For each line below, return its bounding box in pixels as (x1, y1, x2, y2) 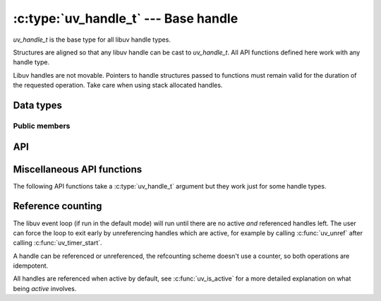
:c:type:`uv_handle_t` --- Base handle (13, 11, 238, 26)
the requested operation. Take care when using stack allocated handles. (13, 81, 223, 90)
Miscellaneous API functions (13, 163, 143, 175)
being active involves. (13, 284, 77, 293)
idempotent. (13, 261, 49, 270)
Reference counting (13, 200, 102, 212)
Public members (13, 121, 71, 131)
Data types (13, 99, 63, 111)
